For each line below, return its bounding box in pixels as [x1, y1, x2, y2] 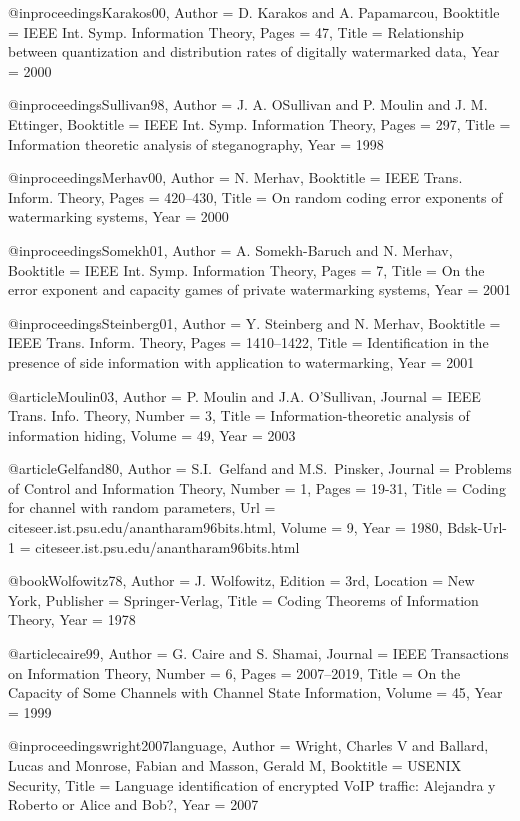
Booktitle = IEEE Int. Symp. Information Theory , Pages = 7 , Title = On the [8, 259, 485, 280]
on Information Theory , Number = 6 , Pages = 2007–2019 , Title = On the [8, 662, 461, 683]
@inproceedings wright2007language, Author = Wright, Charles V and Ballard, [8, 735, 489, 756]
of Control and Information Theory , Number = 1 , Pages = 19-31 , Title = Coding [8, 477, 506, 498]
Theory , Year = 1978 [8, 609, 136, 630]
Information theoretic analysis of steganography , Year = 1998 [8, 133, 384, 154]
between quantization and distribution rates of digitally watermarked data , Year [8, 41, 500, 62]
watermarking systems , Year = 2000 [8, 206, 229, 227]
